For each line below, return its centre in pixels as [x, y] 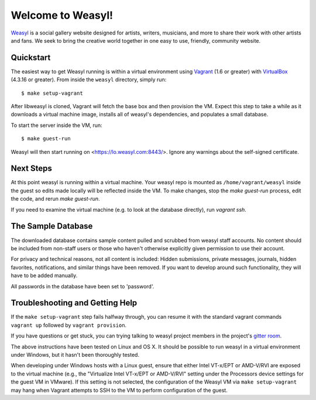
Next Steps [31, 169]
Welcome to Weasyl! [62, 15]
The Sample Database [52, 226]
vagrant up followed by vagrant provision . [69, 325]
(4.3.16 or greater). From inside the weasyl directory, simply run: [89, 80]
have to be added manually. [44, 275]
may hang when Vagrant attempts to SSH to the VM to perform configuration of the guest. [119, 390]
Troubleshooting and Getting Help [74, 303]
